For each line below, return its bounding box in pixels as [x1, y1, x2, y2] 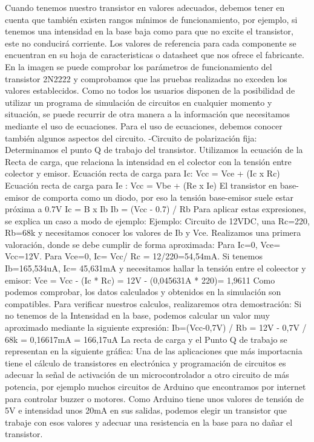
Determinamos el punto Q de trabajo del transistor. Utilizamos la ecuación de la [5, 143, 303, 156]
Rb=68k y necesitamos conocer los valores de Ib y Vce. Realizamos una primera [5, 226, 301, 239]
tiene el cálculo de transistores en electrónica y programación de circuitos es [5, 356, 286, 369]
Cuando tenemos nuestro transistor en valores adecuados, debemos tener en [5, 1, 285, 13]
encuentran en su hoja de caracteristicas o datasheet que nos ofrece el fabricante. [5, 48, 304, 61]
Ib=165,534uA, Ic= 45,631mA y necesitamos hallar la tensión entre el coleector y [5, 262, 306, 275]
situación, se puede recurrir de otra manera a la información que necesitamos [5, 108, 290, 120]
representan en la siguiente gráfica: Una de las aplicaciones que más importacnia [5, 345, 303, 357]
